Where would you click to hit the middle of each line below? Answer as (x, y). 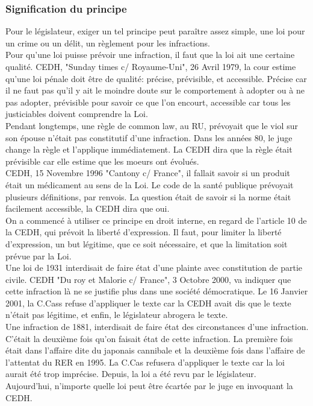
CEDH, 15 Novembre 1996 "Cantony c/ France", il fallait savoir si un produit (148, 173)
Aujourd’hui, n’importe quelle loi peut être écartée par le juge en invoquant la (149, 386)
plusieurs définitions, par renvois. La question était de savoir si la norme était (148, 196)
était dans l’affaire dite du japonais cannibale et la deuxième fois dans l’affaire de (155, 350)
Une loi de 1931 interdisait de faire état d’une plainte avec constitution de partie (154, 268)
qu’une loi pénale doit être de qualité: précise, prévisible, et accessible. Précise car (156, 78)
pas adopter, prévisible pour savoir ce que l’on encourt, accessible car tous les (148, 102)
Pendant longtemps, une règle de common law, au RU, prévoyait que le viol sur (152, 125)
